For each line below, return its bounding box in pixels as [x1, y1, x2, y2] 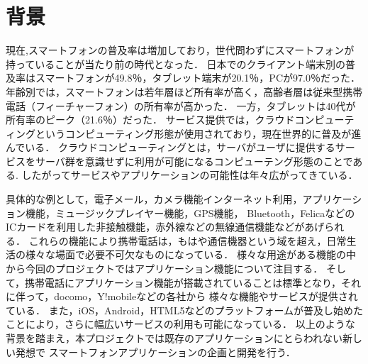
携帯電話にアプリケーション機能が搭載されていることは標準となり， [25, 275, 341, 289]
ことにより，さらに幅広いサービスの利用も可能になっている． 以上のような [6, 316, 355, 331]
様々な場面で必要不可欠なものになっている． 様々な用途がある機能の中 [25, 247, 356, 262]
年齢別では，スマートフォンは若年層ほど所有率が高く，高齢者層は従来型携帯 [6, 84, 363, 99]
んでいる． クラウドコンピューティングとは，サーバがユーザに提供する [6, 140, 335, 155]
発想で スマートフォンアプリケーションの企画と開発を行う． [15, 344, 296, 359]
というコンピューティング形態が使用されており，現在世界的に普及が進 [35, 126, 362, 140]
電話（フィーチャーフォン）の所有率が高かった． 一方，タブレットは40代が [6, 98, 356, 113]
